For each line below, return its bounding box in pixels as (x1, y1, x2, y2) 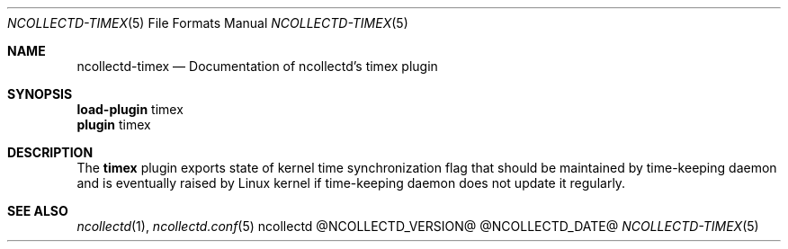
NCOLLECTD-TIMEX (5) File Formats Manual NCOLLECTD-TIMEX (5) (7, 15, 408, 31)
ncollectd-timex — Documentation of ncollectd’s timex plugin (76, 58, 438, 74)
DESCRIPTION (7, 145, 94, 160)
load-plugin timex (76, 102, 184, 117)
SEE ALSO (7, 203, 68, 218)
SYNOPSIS (7, 86, 73, 102)
